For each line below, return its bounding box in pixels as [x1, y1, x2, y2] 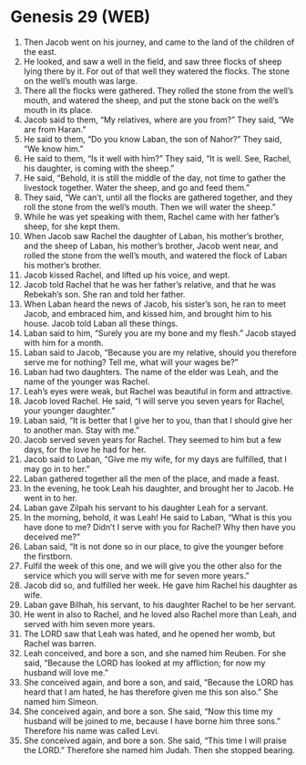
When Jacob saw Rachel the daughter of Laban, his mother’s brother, [23, 230, 285, 241]
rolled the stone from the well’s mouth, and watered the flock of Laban [23, 249, 288, 261]
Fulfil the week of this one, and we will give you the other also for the [23, 560, 282, 571]
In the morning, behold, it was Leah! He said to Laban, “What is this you [23, 511, 292, 522]
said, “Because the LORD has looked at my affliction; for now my [23, 657, 266, 668]
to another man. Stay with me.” [23, 424, 140, 435]
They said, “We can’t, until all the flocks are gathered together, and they [23, 192, 293, 203]
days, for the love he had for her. [23, 444, 147, 455]
